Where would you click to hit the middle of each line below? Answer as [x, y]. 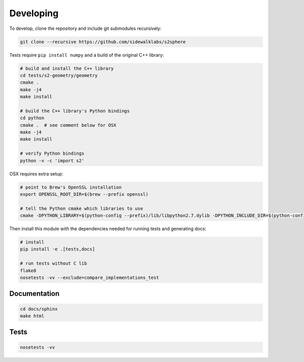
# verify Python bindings [52, 154]
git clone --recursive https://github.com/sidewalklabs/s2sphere [103, 42]
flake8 [28, 270]
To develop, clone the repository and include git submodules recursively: [85, 28]
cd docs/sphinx [39, 309]
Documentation [34, 294]
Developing [34, 13]
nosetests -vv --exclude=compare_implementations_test [89, 278]
